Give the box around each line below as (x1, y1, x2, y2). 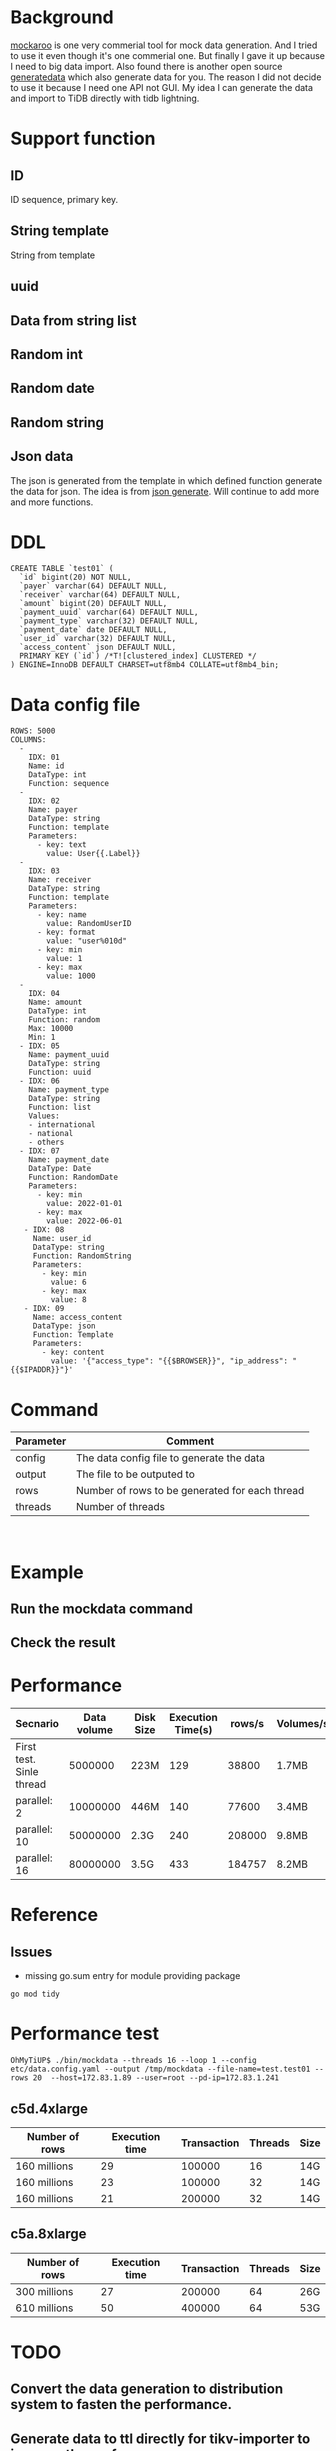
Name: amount (28, 997, 83, 1008)
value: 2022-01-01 (46, 1199, 123, 1209)
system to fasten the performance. (10, 2396, 233, 2413)
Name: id (28, 761, 65, 771)
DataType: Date (28, 1164, 92, 1174)
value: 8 (50, 1295, 87, 1305)
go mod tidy (10, 1989, 60, 2000)
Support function (10, 127, 156, 150)
